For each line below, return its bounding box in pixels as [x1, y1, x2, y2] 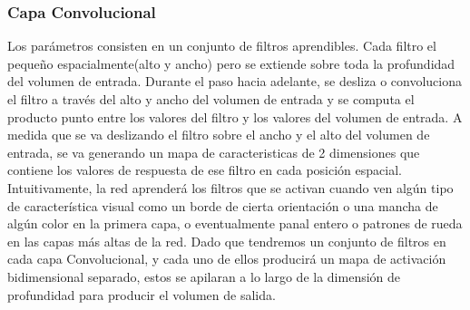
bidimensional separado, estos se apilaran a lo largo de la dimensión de [7, 266, 401, 286]
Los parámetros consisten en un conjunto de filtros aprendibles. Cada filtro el [7, 36, 436, 55]
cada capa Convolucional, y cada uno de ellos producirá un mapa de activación [7, 249, 446, 268]
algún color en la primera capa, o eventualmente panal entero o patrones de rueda [7, 214, 463, 233]
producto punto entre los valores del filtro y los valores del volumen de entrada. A [7, 107, 463, 126]
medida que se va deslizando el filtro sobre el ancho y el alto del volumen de [7, 125, 430, 144]
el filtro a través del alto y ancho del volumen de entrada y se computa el [7, 90, 415, 108]
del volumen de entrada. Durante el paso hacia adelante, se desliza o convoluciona [7, 72, 462, 91]
